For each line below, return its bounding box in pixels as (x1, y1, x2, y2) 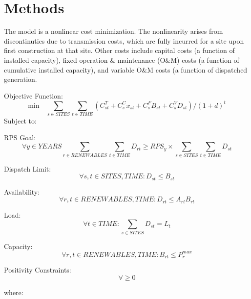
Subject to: (4, 116, 37, 126)
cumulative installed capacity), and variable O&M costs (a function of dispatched (4, 64, 248, 75)
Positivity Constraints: (4, 265, 71, 275)
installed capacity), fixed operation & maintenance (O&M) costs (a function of (4, 54, 239, 65)
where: (4, 287, 23, 297)
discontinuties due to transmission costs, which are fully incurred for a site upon (4, 35, 244, 46)
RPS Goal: (4, 132, 36, 142)
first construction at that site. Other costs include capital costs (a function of (4, 45, 235, 55)
